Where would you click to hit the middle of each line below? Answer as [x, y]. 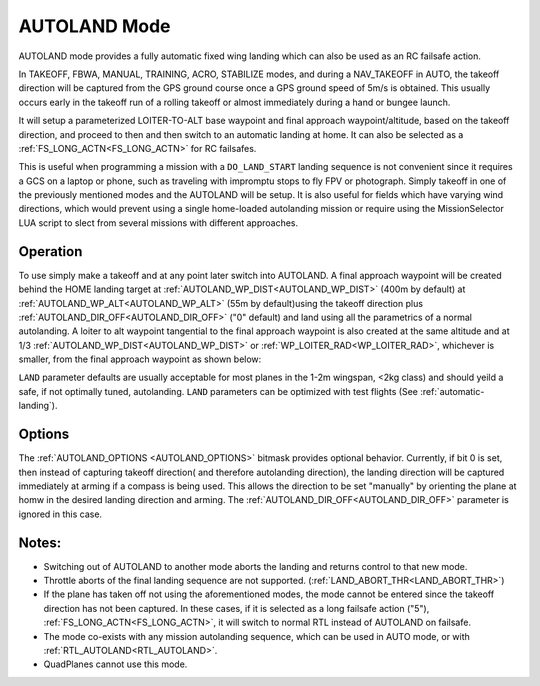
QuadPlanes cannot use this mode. [115, 664]
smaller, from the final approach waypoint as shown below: [140, 359]
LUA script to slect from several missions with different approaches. [158, 222]
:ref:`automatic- [452, 391]
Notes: [40, 542]
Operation [50, 251]
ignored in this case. [60, 514]
